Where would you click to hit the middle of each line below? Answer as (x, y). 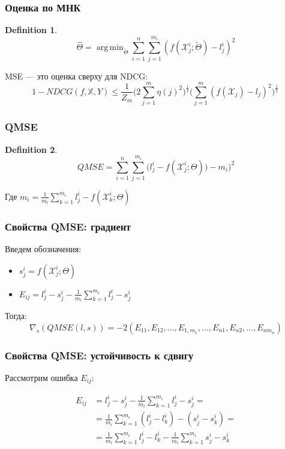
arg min (110, 48)
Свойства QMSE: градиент (68, 226)
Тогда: (16, 316)
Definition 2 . (31, 149)
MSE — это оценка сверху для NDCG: (76, 76)
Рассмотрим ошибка (41, 377)
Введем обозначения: (43, 249)
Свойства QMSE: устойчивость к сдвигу (99, 355)
